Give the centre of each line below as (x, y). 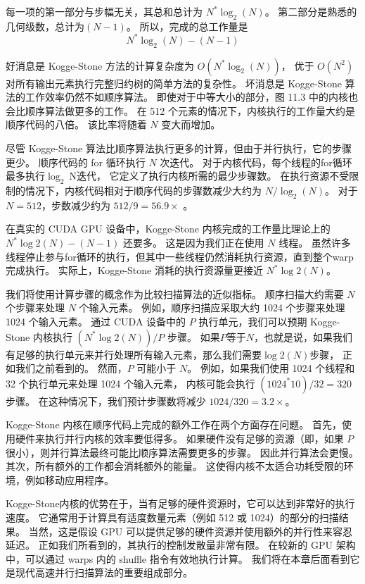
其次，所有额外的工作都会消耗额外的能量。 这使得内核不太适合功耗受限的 (175, 466)
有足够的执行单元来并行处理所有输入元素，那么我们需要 (134, 354)
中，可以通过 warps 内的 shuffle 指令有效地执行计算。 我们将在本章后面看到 (178, 558)
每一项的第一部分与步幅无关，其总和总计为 (104, 11)
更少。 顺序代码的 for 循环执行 (76, 162)
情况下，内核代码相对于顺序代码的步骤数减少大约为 (143, 191)
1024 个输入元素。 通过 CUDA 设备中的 (96, 321)
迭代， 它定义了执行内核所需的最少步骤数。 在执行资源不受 (213, 176)
